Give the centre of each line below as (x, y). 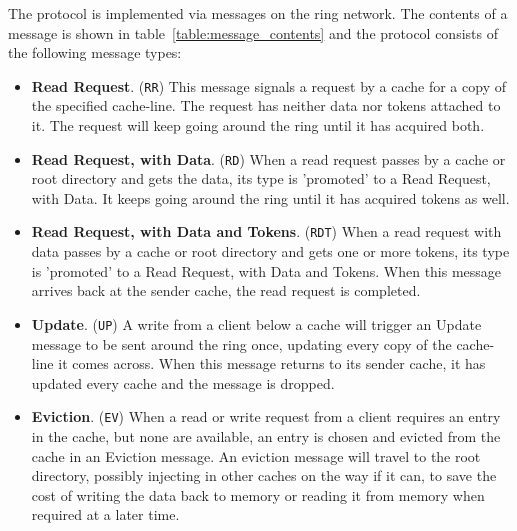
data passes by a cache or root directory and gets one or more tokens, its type (270, 251)
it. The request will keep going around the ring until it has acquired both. (258, 125)
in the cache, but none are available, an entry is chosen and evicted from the (266, 436)
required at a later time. (105, 514)
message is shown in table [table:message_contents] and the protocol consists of (253, 32)
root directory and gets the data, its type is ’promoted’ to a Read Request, (261, 178)
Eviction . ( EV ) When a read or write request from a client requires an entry (266, 416)
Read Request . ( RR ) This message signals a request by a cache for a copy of (268, 85)
